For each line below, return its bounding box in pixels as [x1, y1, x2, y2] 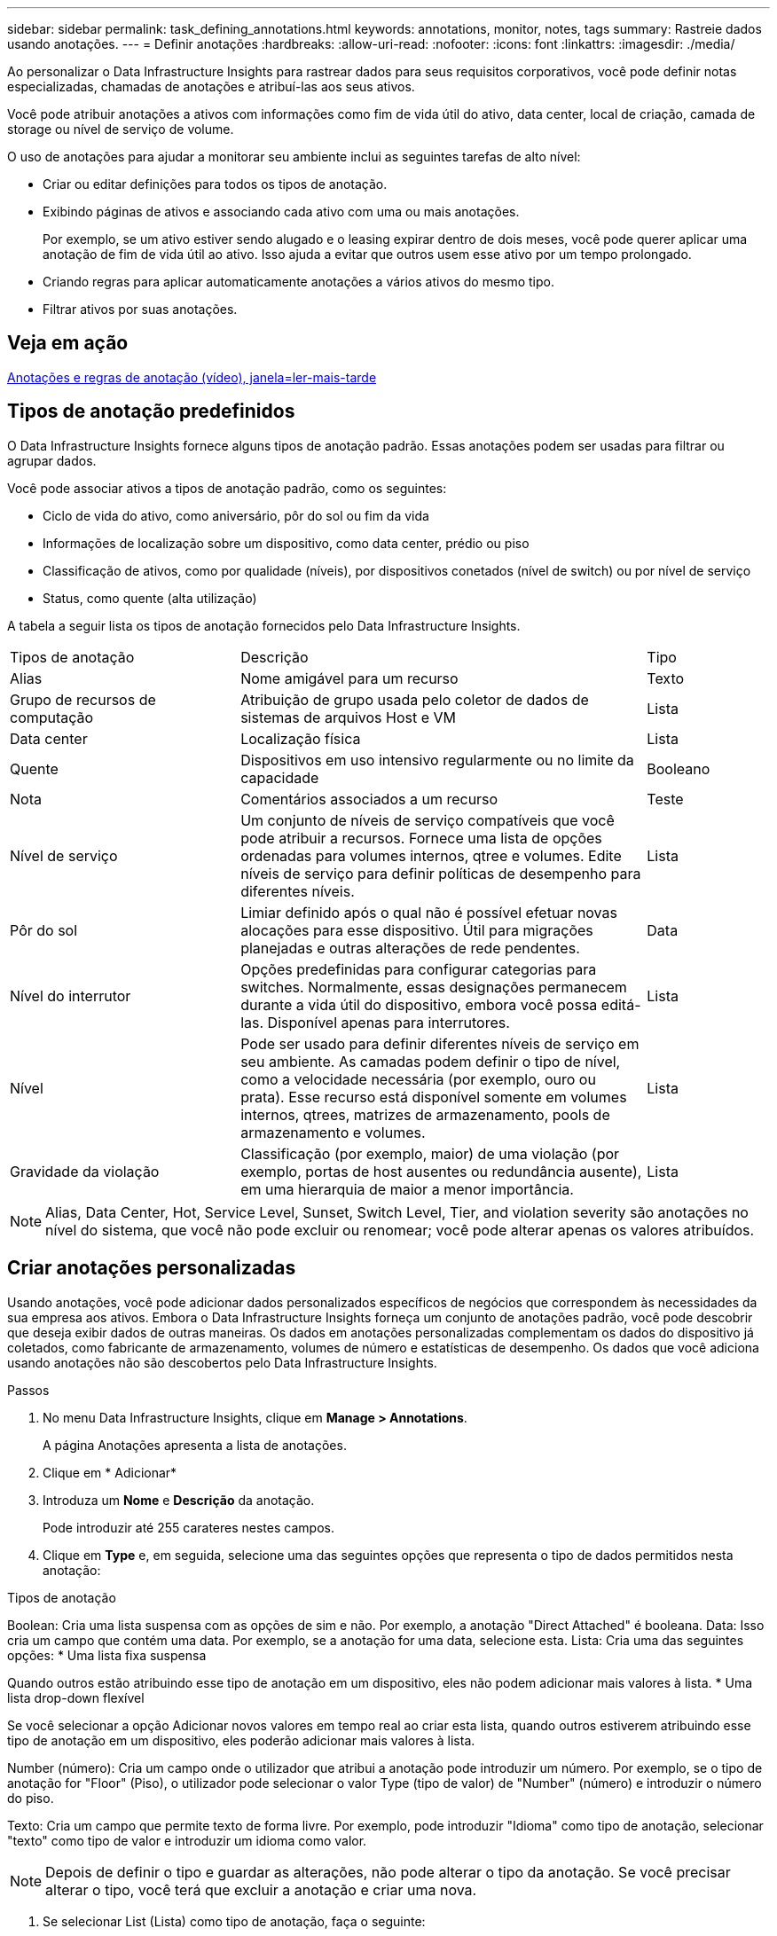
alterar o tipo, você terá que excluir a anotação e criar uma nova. [45, 1880, 477, 1899]
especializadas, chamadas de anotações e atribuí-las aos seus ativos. [7, 79, 415, 94]
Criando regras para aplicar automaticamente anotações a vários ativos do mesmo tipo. [43, 274, 555, 289]
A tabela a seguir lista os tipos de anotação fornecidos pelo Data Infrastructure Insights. [7, 617, 521, 633]
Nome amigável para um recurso [240, 669, 459, 687]
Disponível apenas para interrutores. [267, 1013, 510, 1031]
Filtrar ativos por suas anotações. [43, 302, 238, 317]
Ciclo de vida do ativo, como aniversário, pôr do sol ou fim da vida [43, 507, 429, 523]
